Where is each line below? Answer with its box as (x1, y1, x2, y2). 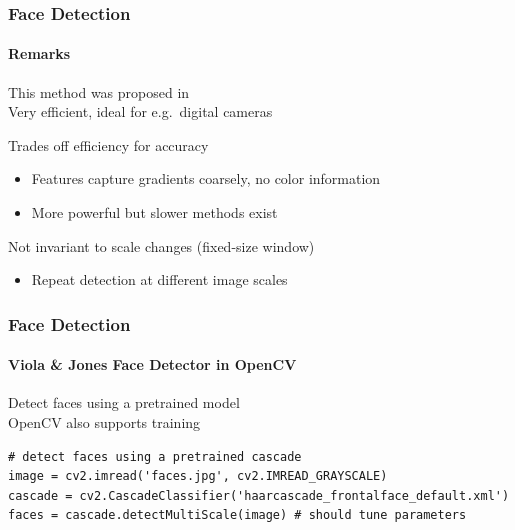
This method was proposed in (8, 81, 190, 102)
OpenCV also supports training (8, 412, 201, 433)
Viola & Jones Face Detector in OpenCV (8, 354, 297, 375)
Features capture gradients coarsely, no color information (31, 168, 381, 189)
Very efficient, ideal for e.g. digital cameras (8, 101, 273, 122)
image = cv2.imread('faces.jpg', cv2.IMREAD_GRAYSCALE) (8, 469, 388, 484)
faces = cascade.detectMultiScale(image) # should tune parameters (8, 508, 467, 523)
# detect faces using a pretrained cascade (8, 449, 302, 464)
